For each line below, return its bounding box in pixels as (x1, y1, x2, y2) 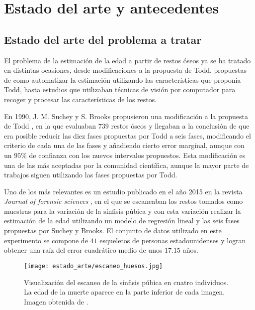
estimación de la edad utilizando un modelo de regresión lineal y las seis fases (4, 215, 240, 226)
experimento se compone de (4, 235, 88, 245)
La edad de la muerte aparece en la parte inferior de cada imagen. (24, 287, 225, 297)
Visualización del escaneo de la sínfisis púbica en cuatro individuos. (24, 277, 229, 287)
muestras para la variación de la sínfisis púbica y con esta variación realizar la (4, 205, 241, 216)
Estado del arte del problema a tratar (4, 31, 202, 47)
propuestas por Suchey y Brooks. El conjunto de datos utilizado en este (4, 225, 222, 236)
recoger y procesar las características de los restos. (4, 94, 157, 104)
